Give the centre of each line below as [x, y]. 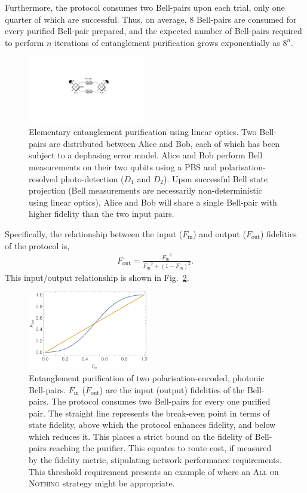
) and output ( [219, 233]
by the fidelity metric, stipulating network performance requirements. [155, 460]
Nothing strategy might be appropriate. [102, 483]
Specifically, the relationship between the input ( [94, 233]
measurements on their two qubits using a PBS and [123, 166]
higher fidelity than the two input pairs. [102, 214]
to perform [24, 42]
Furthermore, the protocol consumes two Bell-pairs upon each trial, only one [145, 7]
